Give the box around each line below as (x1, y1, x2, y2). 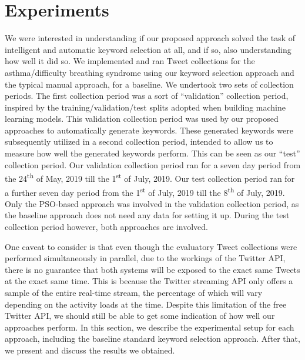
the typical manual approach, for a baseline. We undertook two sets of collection (5, 78, 294, 90)
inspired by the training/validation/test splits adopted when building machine (5, 101, 286, 113)
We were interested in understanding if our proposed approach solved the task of (5, 32, 296, 44)
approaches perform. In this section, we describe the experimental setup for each (5, 321, 294, 333)
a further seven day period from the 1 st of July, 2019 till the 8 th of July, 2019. (5, 184, 285, 198)
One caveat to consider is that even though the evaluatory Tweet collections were (5, 240, 297, 252)
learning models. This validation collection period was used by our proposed (5, 112, 279, 125)
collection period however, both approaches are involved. (5, 220, 208, 232)
